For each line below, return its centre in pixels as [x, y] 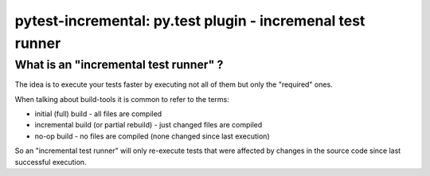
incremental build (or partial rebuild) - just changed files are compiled [149, 125]
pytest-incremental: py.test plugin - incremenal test [190, 21]
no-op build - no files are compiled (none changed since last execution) [152, 136]
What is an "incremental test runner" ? [119, 65]
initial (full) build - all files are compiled [98, 113]
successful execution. [51, 162]
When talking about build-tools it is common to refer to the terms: [122, 99]
